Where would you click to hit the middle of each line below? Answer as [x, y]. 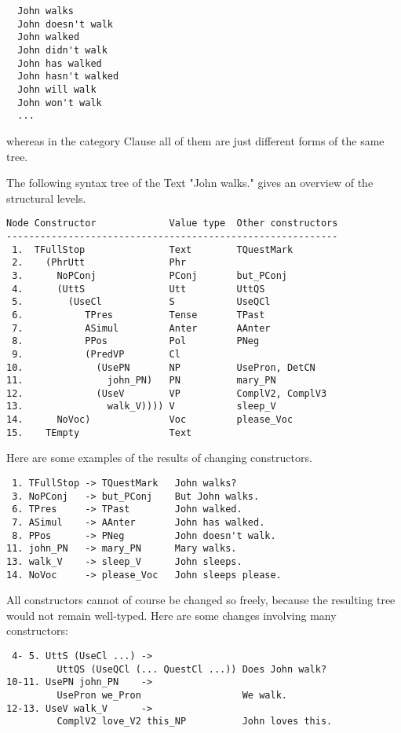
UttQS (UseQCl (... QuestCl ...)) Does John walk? [192, 669]
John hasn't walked [68, 77]
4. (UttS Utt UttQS [139, 289]
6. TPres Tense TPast [139, 315]
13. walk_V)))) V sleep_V [141, 407]
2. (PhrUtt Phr [99, 263]
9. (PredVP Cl [96, 354]
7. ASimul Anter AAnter [141, 328]
